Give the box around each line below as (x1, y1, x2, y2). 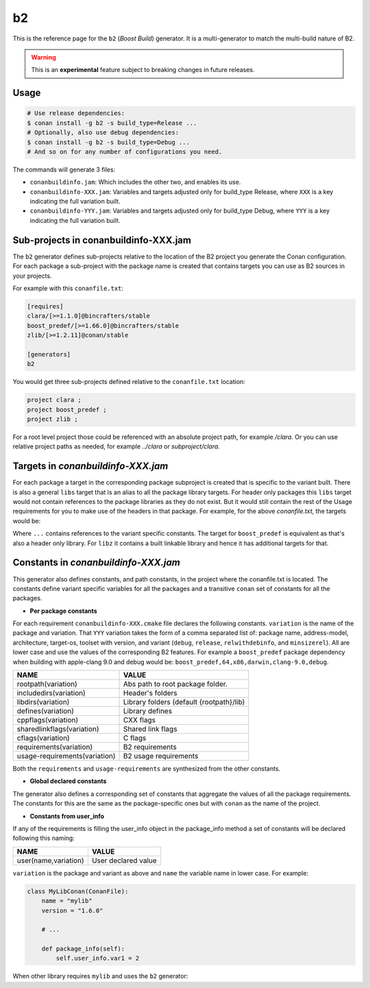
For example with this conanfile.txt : (12, 284, 123, 292)
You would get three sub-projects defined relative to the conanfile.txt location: (12, 378, 246, 386)
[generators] (27, 350, 71, 358)
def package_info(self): (41, 945, 125, 953)
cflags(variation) (16, 734, 70, 743)
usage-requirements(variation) (16, 751, 116, 761)
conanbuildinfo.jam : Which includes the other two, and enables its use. (29, 178, 241, 186)
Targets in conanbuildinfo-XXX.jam (12, 460, 169, 472)
